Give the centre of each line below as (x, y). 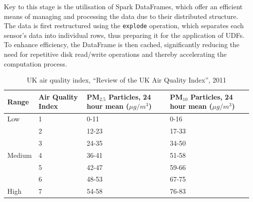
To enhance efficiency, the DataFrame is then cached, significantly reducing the (122, 44)
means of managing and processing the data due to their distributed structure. (121, 16)
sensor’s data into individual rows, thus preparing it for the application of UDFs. (124, 35)
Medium (20, 155)
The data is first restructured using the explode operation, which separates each (124, 25)
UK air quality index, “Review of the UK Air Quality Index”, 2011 (126, 80)
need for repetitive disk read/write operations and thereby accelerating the (115, 54)
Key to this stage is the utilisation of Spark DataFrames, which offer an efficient (123, 6)
